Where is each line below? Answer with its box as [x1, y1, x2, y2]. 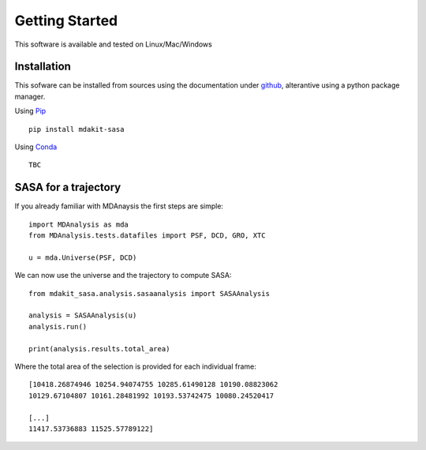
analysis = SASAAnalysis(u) [28, 311, 137, 320]
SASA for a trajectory [14, 181, 121, 194]
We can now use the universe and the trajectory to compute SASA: [14, 271, 232, 280]
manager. [14, 92, 46, 101]
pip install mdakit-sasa [28, 125, 125, 133]
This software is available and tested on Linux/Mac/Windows [14, 39, 212, 49]
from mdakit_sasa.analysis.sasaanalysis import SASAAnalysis [28, 289, 270, 298]
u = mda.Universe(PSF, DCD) [28, 253, 137, 262]
